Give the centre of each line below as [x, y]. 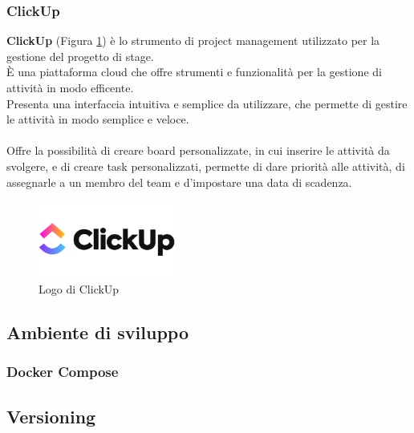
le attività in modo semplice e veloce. [98, 119]
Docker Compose [63, 372]
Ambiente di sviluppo [97, 332]
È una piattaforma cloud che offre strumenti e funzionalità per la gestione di [194, 72]
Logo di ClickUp [79, 288]
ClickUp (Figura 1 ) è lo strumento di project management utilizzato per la [193, 40]
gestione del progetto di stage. [80, 56]
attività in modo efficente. [70, 87]
